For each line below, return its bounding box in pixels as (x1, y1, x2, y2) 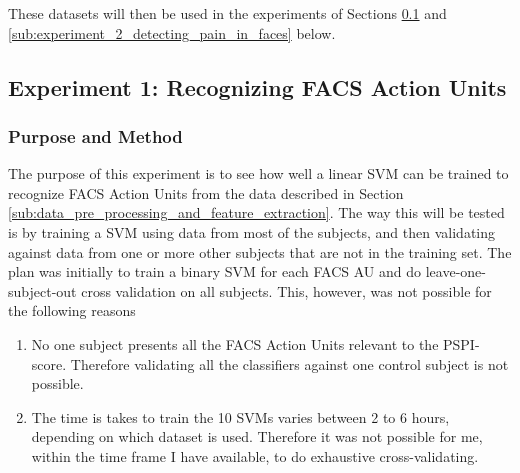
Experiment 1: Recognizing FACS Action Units (8, 71, 507, 102)
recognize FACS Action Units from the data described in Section (8, 182, 404, 203)
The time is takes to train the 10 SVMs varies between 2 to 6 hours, (31, 406, 450, 427)
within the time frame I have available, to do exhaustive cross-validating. (31, 445, 479, 466)
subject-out (8, 280, 77, 301)
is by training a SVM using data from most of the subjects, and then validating (8, 221, 496, 242)
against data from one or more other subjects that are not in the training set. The (8, 241, 512, 262)
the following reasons (8, 300, 136, 321)
